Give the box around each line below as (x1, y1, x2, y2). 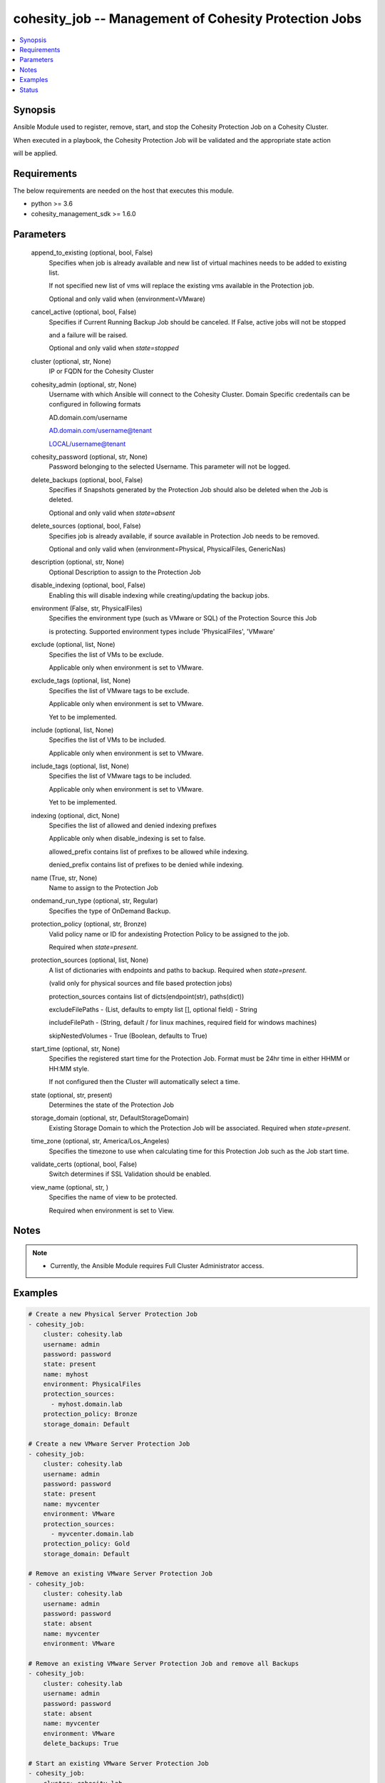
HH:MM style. (48, 1064, 89, 1073)
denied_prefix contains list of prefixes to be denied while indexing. (48, 860, 244, 869)
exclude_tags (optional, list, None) (31, 676, 131, 685)
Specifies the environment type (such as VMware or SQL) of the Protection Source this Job (48, 614, 317, 623)
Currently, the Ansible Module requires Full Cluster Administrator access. (50, 1262, 265, 1270)
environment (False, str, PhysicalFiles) (31, 604, 143, 613)
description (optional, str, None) (31, 558, 125, 566)
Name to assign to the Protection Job (48, 883, 158, 891)
